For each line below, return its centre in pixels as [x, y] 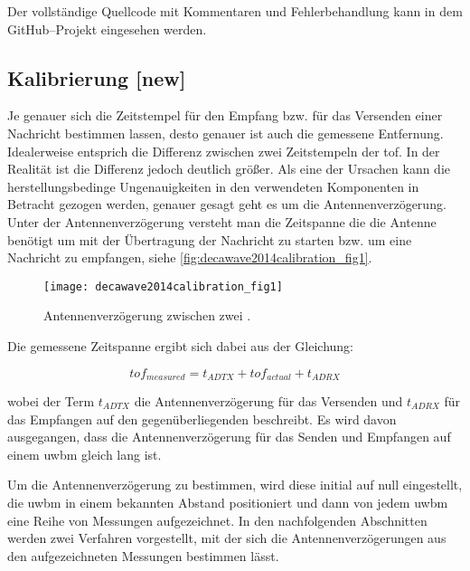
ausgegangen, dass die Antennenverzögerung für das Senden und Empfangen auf [229, 437]
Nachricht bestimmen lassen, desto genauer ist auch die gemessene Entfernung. [226, 133]
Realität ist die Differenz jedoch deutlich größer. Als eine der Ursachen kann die [229, 169]
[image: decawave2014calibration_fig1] [163, 286]
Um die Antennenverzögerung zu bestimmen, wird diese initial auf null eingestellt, [235, 485]
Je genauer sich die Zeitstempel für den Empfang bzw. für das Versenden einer [225, 115]
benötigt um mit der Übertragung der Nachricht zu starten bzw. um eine [210, 239]
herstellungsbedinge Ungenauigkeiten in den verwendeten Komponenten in [213, 186]
